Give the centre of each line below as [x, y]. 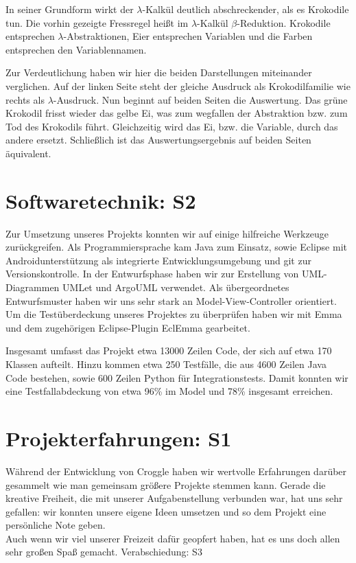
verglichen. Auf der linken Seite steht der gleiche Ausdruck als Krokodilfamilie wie [178, 85]
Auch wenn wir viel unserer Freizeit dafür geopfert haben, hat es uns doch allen [173, 538]
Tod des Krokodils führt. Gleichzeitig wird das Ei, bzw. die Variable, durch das [172, 126]
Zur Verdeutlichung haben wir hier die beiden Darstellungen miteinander [159, 72]
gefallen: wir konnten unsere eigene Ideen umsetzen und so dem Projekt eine [166, 511]
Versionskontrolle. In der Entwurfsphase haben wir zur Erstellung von [152, 274]
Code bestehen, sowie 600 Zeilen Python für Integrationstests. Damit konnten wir [177, 377]
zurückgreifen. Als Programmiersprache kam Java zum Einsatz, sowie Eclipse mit [176, 247]
